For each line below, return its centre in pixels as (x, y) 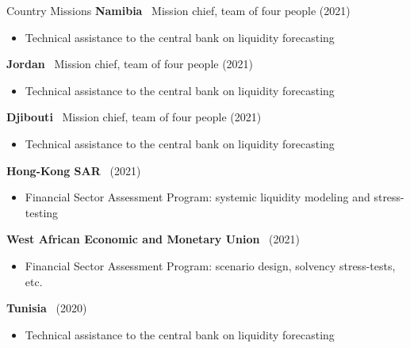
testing (42, 212)
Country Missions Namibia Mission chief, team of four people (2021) (178, 10)
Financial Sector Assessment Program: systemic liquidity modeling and (197, 197)
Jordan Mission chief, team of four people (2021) (130, 64)
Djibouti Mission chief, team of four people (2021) (134, 117)
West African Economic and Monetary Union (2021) (153, 239)
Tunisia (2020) (47, 308)
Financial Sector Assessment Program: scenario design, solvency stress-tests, (210, 265)
